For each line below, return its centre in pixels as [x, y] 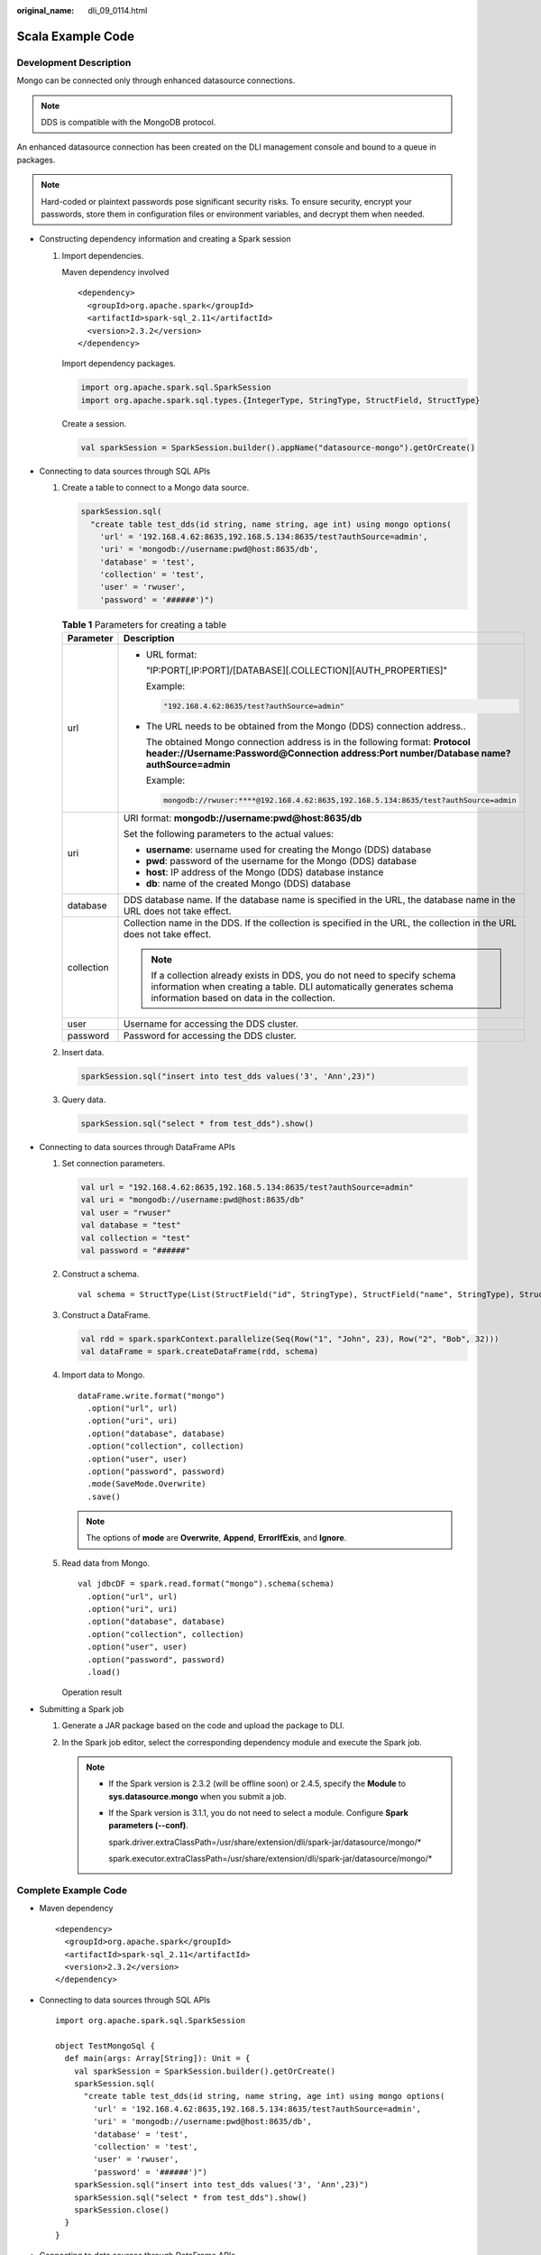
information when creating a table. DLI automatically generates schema [303, 986]
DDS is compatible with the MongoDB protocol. [128, 122]
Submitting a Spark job [82, 1708]
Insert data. [83, 1052]
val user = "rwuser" [126, 1212]
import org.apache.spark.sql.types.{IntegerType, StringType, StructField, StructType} [280, 400]
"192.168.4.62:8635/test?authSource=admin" [254, 707]
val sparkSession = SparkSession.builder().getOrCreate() [205, 2071]
